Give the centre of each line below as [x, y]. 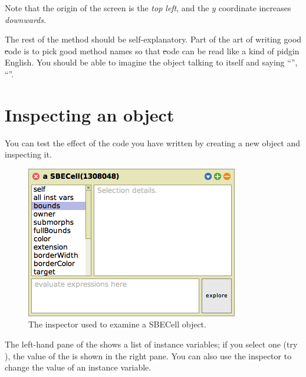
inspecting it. [28, 154]
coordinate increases [255, 8]
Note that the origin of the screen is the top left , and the [107, 8]
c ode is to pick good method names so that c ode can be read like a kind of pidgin [152, 50]
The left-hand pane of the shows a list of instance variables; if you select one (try [151, 344]
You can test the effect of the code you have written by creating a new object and [152, 142]
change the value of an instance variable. [78, 367]
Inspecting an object [90, 114]
